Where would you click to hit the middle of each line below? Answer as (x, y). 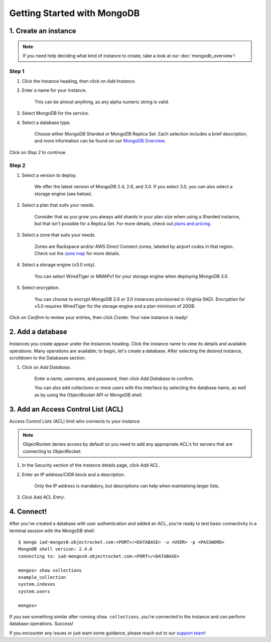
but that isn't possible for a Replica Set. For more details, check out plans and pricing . (123, 223)
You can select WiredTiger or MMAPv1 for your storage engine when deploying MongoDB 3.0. (131, 276)
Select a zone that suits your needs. (59, 235)
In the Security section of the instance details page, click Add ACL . (91, 465)
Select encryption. (41, 288)
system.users (34, 591)
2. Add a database (38, 332)
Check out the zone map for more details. (77, 253)
